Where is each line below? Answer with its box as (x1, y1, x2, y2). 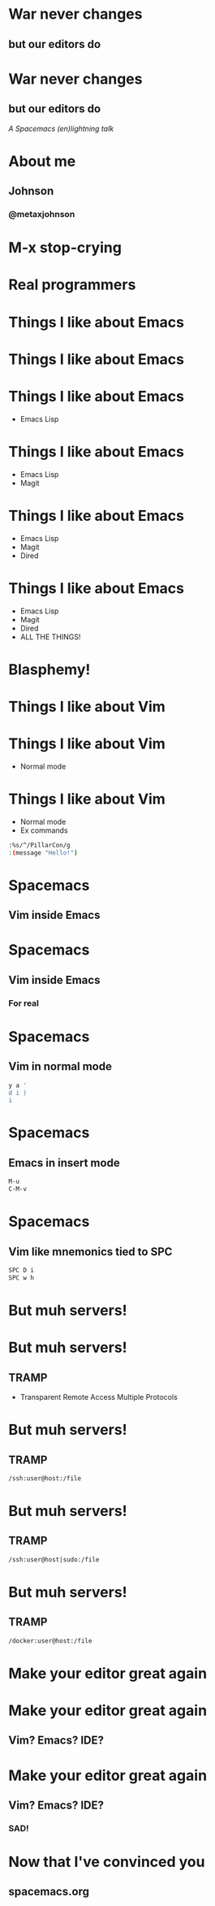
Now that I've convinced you (8, 1853, 205, 1871)
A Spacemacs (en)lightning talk (8, 123, 114, 133)
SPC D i (8, 1267, 35, 1275)
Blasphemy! (8, 660, 91, 678)
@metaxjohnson (8, 209, 75, 220)
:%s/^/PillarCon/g (8, 841, 71, 849)
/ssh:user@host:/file (8, 1474, 82, 1483)
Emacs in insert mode (8, 1155, 120, 1170)
